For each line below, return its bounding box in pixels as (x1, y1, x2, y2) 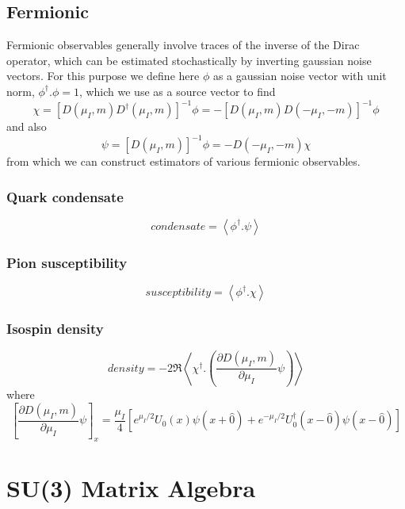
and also (6, 118, 47, 135)
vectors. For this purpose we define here (6, 67, 200, 84)
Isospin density (6, 319, 104, 339)
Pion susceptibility (6, 252, 128, 272)
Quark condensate (6, 186, 124, 206)
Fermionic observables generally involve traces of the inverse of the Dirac (6, 36, 360, 53)
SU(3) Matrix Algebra (6, 471, 256, 503)
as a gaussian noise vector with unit (212, 67, 387, 84)
